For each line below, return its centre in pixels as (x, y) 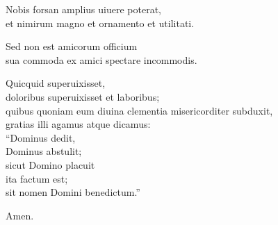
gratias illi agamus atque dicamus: (78, 124)
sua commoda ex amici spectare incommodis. (101, 59)
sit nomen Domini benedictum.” (73, 192)
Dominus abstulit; (44, 151)
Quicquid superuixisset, (56, 83)
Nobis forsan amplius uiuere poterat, (83, 9)
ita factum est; (37, 178)
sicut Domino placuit (50, 164)
